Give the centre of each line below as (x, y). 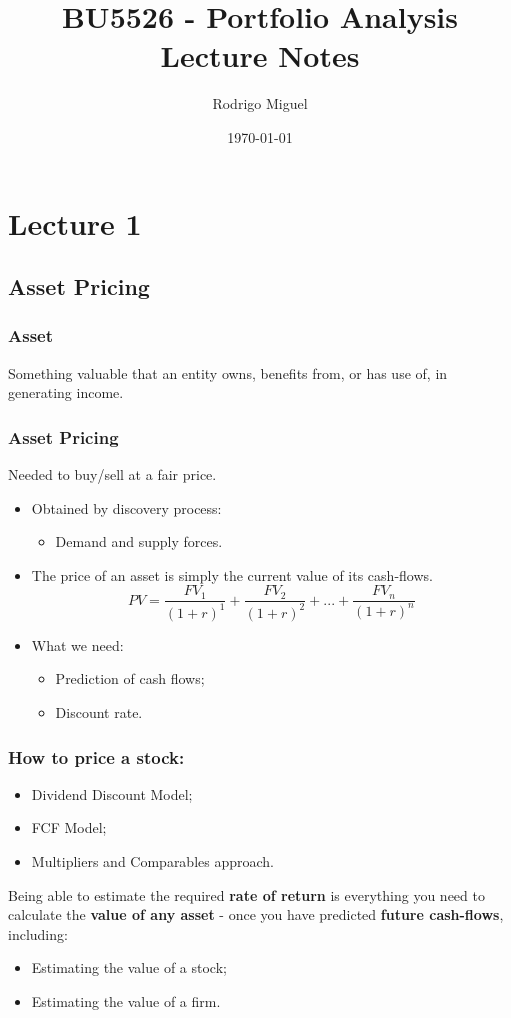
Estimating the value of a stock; (129, 967)
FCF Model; (69, 827)
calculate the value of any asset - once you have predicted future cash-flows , (256, 914)
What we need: (77, 644)
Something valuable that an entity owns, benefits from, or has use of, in (228, 372)
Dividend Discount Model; (112, 793)
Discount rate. (99, 712)
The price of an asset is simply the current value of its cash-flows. (232, 574)
